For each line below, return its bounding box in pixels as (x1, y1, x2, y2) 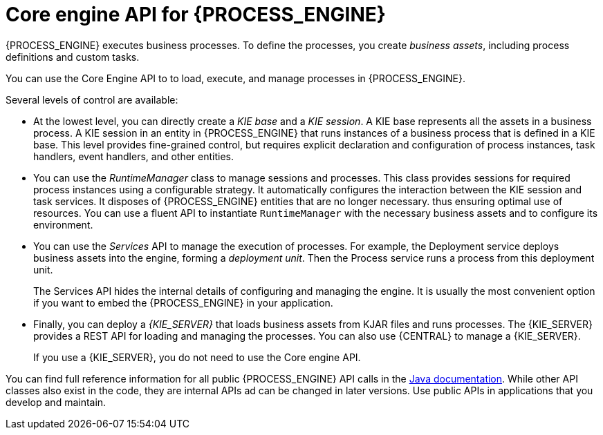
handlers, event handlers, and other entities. (33, 150, 234, 162)
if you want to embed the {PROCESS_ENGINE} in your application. (33, 296, 333, 309)
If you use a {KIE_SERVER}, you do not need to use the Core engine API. (33, 351, 361, 363)
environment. (33, 218, 93, 231)
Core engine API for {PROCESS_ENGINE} (6, 3, 386, 26)
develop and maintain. (6, 396, 106, 408)
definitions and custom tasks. (6, 50, 140, 63)
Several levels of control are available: (6, 93, 178, 106)
